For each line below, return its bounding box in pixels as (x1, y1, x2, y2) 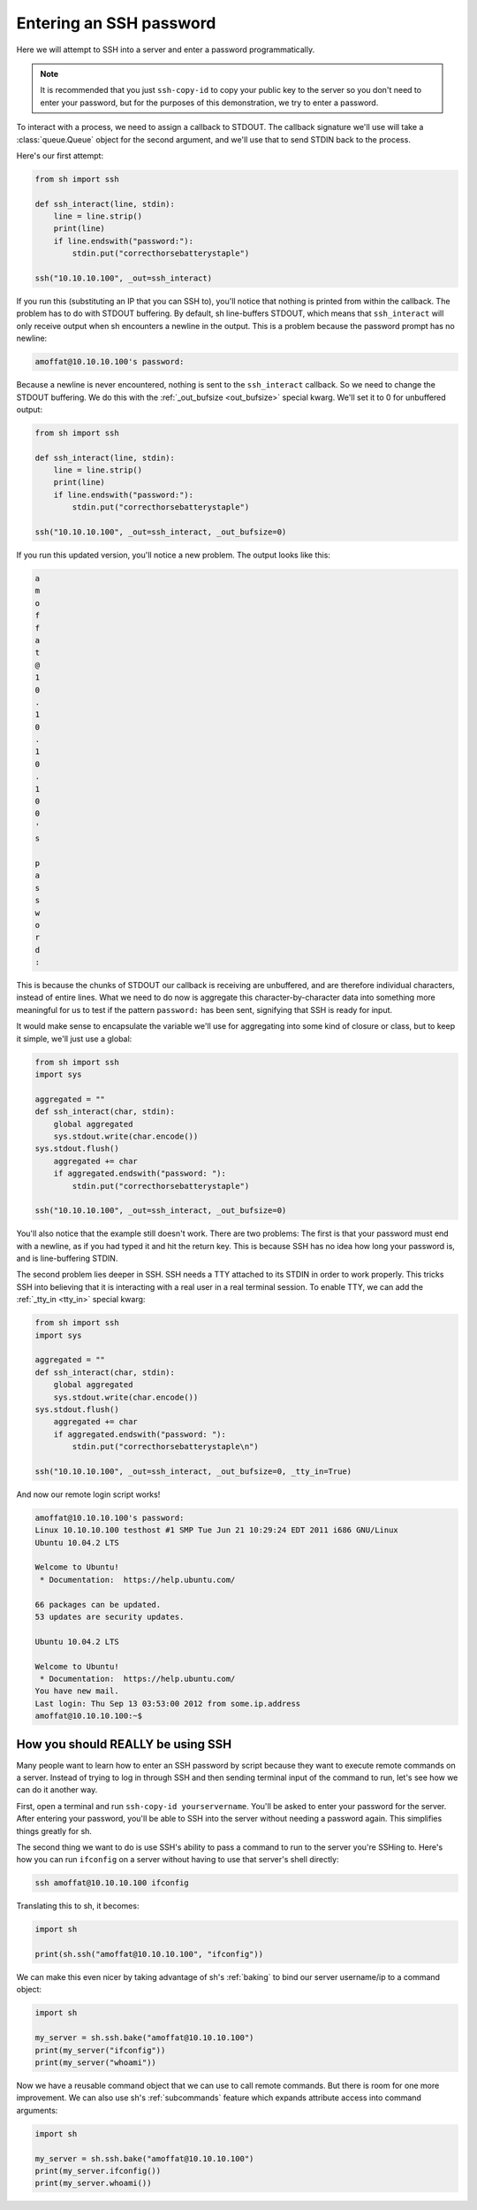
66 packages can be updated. (34, 1600, 162, 1609)
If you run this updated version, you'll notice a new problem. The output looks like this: (16, 549, 331, 560)
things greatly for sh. (16, 1825, 93, 1836)
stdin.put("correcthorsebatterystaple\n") (72, 1442, 260, 1452)
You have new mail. (34, 1686, 119, 1696)
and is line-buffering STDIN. (16, 1253, 118, 1264)
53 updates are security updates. (34, 1612, 185, 1623)
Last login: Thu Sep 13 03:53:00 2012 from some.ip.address (34, 1699, 301, 1708)
